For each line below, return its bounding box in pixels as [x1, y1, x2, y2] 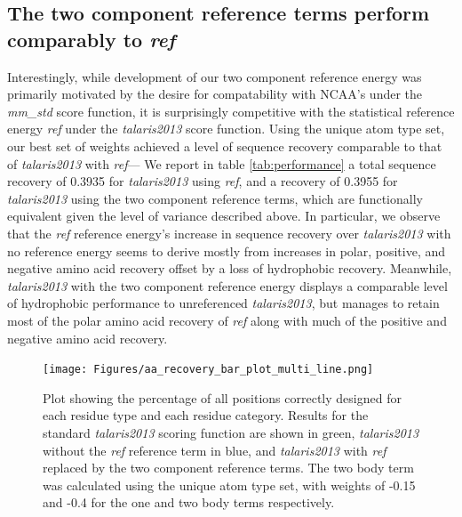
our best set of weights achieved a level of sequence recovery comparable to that [7, 136, 442, 155]
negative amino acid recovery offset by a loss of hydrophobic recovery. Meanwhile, [7, 259, 452, 278]
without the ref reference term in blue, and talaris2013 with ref [43, 440, 386, 459]
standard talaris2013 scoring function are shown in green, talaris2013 [43, 423, 419, 441]
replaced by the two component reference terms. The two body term [43, 458, 414, 477]
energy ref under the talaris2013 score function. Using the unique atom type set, [7, 119, 445, 138]
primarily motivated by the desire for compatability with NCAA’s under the [7, 85, 423, 103]
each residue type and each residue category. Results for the [43, 406, 369, 424]
